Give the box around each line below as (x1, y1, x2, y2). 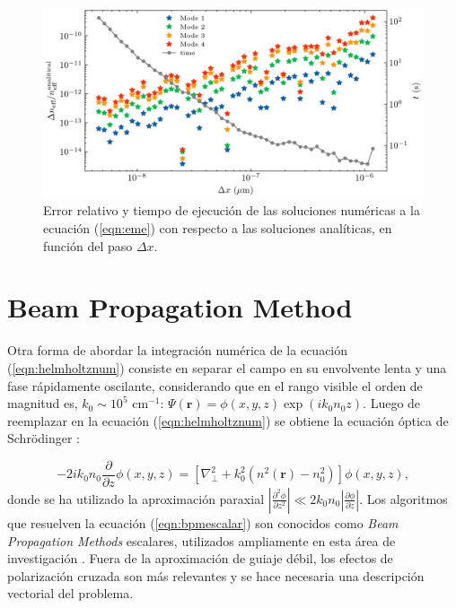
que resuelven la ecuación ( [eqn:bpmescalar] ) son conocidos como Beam (7, 513, 399, 532)
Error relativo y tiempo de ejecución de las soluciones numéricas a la (43, 201, 420, 220)
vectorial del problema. (7, 584, 134, 603)
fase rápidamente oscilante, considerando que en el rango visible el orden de (7, 376, 423, 395)
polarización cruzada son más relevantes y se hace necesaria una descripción (7, 566, 425, 585)
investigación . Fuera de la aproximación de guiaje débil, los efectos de (7, 549, 393, 568)
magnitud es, (7, 394, 78, 413)
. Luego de (363, 394, 421, 413)
